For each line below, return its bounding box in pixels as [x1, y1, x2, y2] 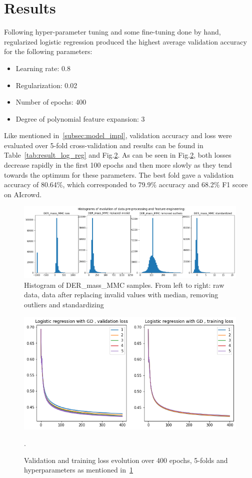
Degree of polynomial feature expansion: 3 [15, 113, 145, 124]
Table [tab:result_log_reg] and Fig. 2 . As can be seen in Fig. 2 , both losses [4, 150, 231, 160]
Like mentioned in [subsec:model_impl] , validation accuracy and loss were [4, 130, 232, 141]
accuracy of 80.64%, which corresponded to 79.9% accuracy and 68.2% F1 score [4, 179, 248, 190]
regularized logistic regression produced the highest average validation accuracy [4, 36, 247, 47]
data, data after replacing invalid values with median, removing [24, 289, 218, 300]
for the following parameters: [4, 46, 92, 57]
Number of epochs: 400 [15, 97, 86, 107]
